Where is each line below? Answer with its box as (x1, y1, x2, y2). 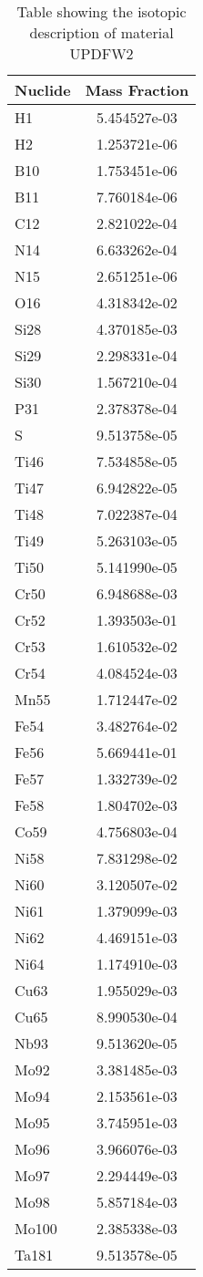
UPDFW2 (69, 43, 134, 64)
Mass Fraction (85, 79, 189, 100)
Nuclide (15, 79, 71, 100)
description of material (29, 22, 174, 43)
